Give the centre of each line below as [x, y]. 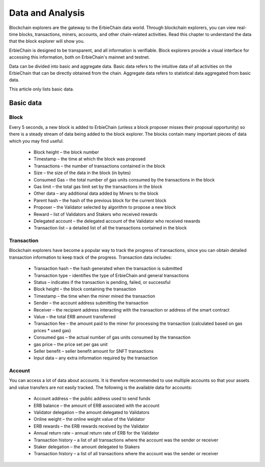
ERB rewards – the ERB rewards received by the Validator [91, 426]
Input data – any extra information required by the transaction [96, 358]
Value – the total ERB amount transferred [75, 316]
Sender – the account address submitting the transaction [91, 303]
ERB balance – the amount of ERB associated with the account [96, 405]
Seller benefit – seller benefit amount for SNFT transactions [94, 351]
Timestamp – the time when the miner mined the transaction [94, 296]
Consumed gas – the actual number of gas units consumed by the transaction [112, 338]
